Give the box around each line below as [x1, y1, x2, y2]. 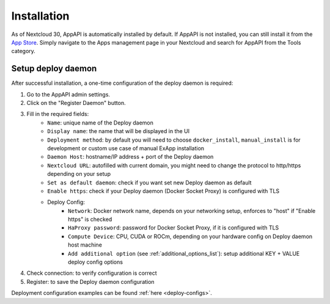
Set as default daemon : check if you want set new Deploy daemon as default [47, 179, 252, 186]
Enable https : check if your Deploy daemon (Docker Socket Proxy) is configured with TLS [47, 187, 280, 195]
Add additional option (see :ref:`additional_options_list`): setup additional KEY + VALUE [68, 250, 300, 257]
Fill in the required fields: [26, 110, 89, 118]
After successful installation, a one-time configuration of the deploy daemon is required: [11, 79, 233, 87]
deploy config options [68, 258, 123, 266]
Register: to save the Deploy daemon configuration [26, 278, 155, 285]
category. [11, 48, 36, 55]
